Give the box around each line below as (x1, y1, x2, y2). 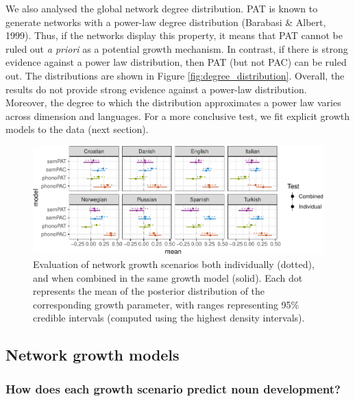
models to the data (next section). (5, 122, 149, 136)
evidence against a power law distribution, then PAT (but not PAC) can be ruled (5, 55, 347, 69)
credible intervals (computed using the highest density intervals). (33, 311, 305, 325)
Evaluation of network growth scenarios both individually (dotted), (33, 256, 315, 271)
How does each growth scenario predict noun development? (5, 380, 341, 397)
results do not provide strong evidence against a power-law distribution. (5, 82, 307, 96)
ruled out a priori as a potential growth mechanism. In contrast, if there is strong (5, 41, 348, 56)
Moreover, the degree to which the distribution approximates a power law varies (5, 95, 341, 110)
